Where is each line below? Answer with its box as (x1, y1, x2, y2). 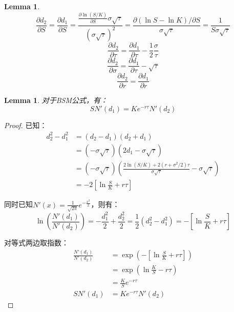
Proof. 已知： (4, 119, 47, 130)
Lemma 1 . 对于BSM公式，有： (4, 95, 108, 106)
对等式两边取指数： (4, 237, 69, 248)
